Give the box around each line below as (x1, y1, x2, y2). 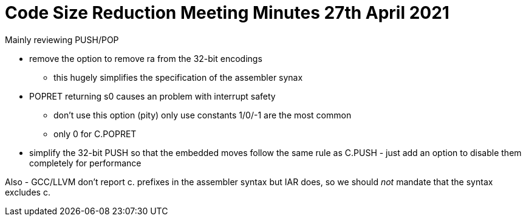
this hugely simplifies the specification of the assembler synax (53, 72, 303, 83)
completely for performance (29, 157, 142, 168)
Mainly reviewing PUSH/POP (5, 34, 119, 45)
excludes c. (5, 186, 50, 197)
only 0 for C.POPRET (53, 128, 137, 139)
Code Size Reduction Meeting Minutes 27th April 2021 (5, 2, 449, 23)
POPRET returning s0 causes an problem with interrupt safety (29, 90, 276, 101)
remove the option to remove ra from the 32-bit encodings (29, 53, 262, 64)
